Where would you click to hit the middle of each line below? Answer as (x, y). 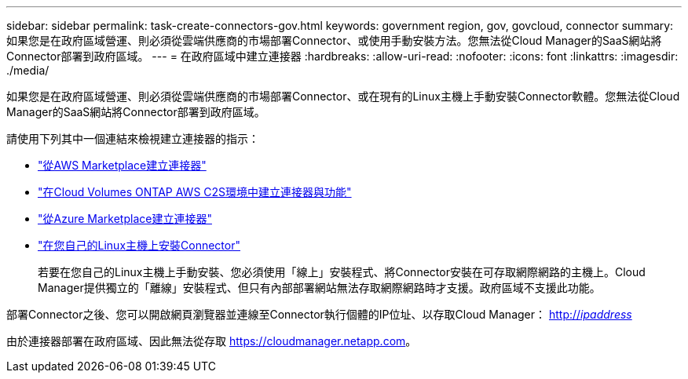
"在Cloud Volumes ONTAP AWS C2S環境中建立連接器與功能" (195, 192)
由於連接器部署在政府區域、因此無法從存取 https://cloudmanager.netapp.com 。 (212, 341)
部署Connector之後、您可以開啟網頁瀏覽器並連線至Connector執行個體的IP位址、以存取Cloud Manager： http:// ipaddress (319, 314)
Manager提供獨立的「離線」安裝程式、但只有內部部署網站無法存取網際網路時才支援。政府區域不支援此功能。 (319, 288)
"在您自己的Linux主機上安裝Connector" (139, 245)
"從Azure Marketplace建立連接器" (125, 219)
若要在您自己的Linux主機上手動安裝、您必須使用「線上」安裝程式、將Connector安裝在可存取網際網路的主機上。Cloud (342, 272)
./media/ (28, 70)
